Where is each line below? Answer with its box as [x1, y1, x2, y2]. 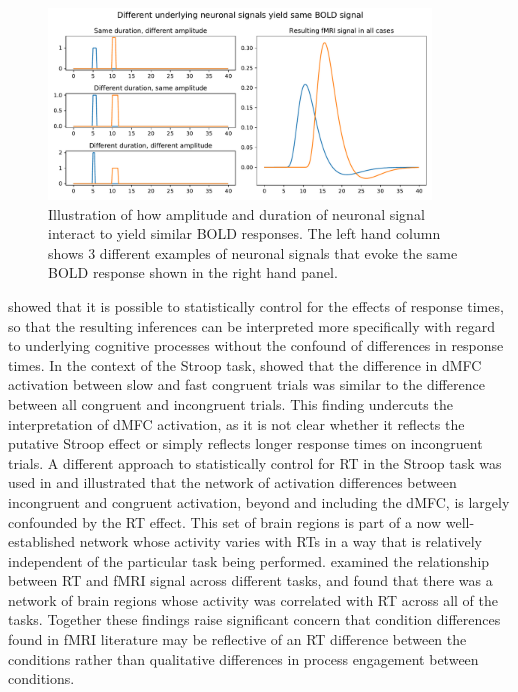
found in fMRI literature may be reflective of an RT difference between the [8, 629, 467, 650]
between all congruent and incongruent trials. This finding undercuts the [8, 393, 453, 414]
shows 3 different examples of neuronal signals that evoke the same [48, 242, 458, 263]
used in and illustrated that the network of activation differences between [8, 472, 457, 493]
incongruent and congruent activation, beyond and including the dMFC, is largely [8, 491, 510, 512]
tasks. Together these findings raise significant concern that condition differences [8, 609, 501, 630]
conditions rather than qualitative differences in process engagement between [8, 648, 479, 669]
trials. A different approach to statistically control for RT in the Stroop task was [8, 452, 502, 473]
